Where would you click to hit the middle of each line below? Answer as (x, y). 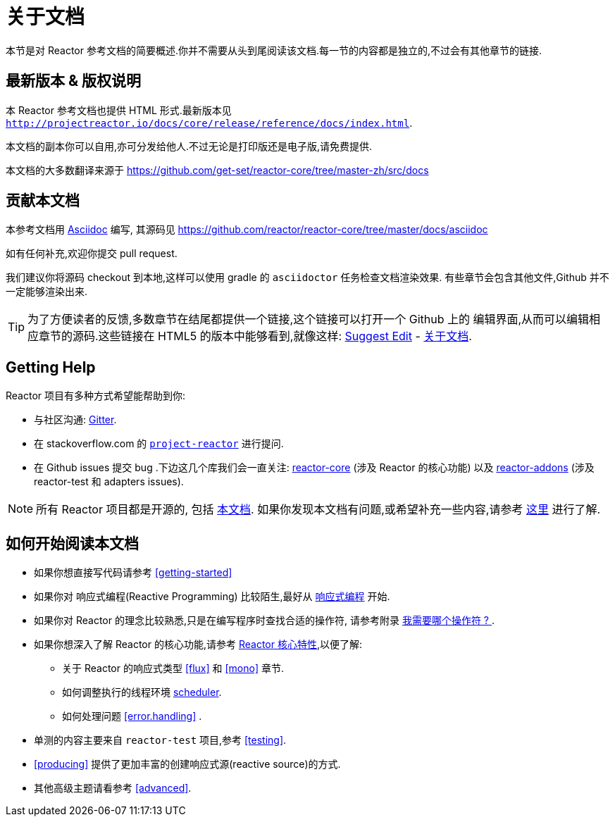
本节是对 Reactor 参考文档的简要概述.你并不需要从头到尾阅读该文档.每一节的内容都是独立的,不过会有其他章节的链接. (274, 50)
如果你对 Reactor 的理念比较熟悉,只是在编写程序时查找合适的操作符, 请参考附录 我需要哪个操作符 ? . (264, 621)
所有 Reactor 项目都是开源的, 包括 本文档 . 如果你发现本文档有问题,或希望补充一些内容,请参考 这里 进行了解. (318, 510)
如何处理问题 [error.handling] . (132, 716)
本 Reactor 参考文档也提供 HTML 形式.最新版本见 (119, 110)
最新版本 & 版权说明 (74, 81)
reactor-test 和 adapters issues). (109, 482)
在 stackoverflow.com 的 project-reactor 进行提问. (159, 444)
